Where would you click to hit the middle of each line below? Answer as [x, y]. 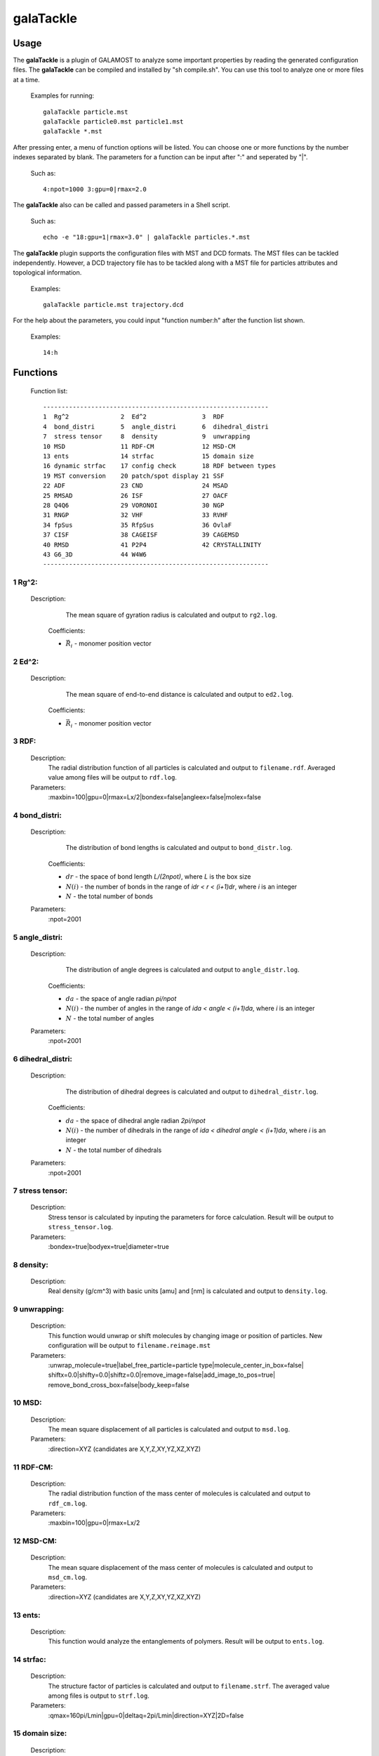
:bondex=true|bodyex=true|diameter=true [109, 1247]
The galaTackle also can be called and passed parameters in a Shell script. [122, 205]
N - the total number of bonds [109, 896]
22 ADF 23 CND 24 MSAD [135, 486]
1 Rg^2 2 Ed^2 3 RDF [134, 417]
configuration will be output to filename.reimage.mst [129, 1346]
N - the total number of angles [110, 1018]
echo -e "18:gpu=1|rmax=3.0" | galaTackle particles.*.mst [147, 237]
